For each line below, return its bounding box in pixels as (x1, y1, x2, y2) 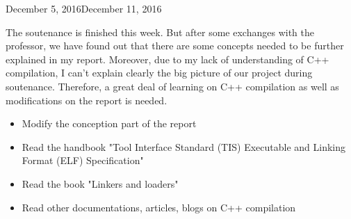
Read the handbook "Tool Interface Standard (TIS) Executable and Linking (22, 139, 346, 154)
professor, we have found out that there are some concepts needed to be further (6, 38, 344, 53)
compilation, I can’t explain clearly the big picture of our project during (6, 65, 313, 80)
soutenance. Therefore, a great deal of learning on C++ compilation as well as (6, 79, 339, 93)
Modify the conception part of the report (22, 116, 197, 131)
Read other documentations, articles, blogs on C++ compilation (22, 200, 296, 214)
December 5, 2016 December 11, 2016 (6, 1, 162, 15)
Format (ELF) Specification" (22, 153, 144, 168)
